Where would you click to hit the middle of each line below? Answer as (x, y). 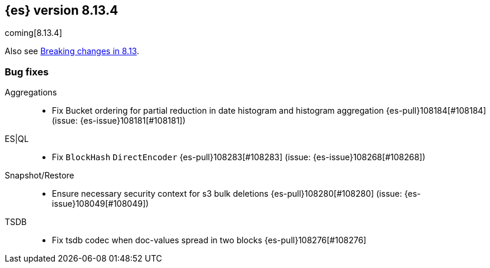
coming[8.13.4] (34, 33)
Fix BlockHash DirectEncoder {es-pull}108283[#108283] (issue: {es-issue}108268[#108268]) (239, 157)
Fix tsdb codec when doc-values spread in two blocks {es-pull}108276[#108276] (209, 240)
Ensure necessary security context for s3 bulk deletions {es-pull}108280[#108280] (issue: (227, 194)
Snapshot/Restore (40, 176)
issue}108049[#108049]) (101, 204)
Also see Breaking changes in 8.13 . (72, 51)
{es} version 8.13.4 (62, 10)
